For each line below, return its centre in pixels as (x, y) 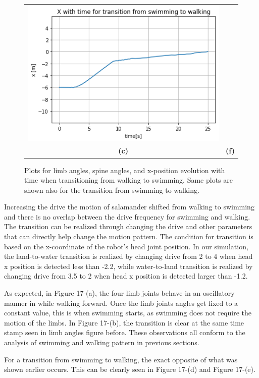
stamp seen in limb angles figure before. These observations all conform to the (125, 332)
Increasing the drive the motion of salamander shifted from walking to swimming (129, 207)
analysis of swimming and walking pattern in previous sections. (102, 342)
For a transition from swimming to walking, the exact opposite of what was (121, 359)
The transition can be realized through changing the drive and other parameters (128, 226)
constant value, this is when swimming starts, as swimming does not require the (128, 313)
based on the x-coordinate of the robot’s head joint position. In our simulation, (126, 246)
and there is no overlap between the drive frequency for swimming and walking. (127, 216)
